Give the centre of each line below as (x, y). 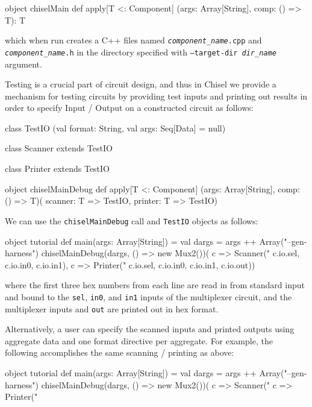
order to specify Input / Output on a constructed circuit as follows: (129, 108)
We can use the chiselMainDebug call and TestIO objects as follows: (132, 220)
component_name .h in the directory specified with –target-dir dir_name (141, 52)
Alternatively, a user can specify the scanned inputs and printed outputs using (150, 329)
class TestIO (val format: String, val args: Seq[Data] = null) (115, 128)
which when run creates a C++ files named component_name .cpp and (133, 40)
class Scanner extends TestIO (59, 148)
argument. (23, 64)
